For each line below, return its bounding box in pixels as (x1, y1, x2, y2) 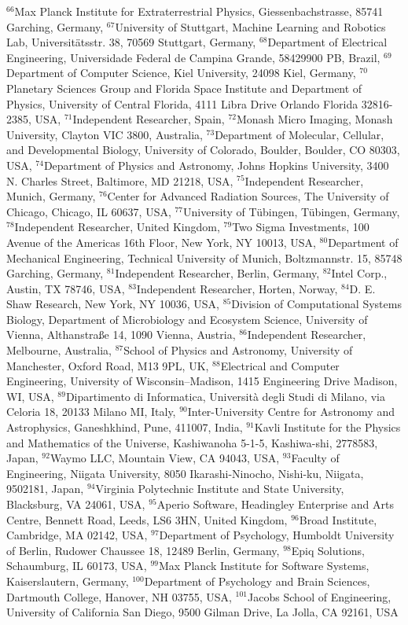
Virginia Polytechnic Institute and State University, (95, 480, 344, 497)
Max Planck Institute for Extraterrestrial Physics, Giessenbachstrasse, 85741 (14, 3, 384, 19)
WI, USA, (6, 388, 54, 404)
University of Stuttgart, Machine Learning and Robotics (115, 18, 386, 35)
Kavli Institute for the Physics (254, 419, 401, 436)
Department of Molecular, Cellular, (215, 126, 384, 142)
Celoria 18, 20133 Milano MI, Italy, (6, 403, 176, 420)
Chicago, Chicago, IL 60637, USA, (6, 203, 171, 219)
